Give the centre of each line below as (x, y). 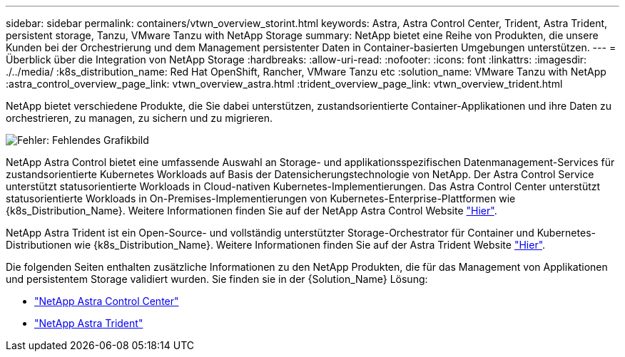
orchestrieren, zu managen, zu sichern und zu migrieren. (139, 118)
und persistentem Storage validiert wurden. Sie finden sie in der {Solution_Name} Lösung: (217, 279)
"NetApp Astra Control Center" (107, 301)
